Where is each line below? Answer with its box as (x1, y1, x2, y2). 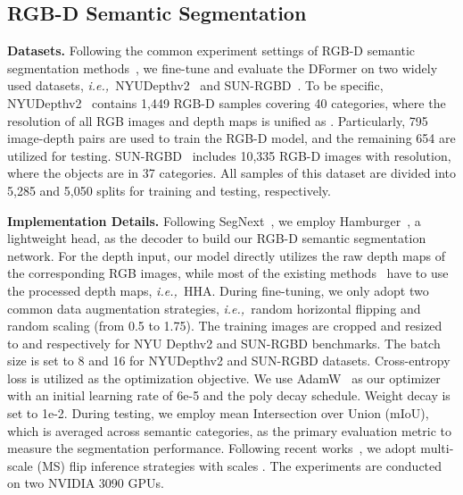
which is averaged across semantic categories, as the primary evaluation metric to (7, 421, 452, 440)
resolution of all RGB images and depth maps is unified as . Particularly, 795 (7, 111, 428, 130)
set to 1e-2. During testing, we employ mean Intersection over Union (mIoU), (7, 404, 429, 423)
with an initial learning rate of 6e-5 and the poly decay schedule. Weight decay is (7, 386, 451, 405)
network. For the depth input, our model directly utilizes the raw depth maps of (7, 246, 445, 264)
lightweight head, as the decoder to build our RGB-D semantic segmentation (7, 229, 426, 247)
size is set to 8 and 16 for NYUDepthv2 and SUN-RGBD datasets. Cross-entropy (7, 351, 451, 370)
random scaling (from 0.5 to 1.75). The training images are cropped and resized (7, 316, 442, 335)
